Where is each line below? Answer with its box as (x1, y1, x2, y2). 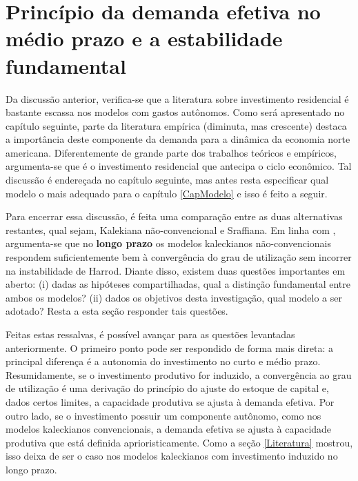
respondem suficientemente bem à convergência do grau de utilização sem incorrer (6, 250, 352, 264)
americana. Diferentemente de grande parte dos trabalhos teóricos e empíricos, (6, 145, 337, 159)
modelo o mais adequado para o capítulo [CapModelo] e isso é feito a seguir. (6, 186, 328, 200)
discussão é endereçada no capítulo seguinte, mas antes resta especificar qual (6, 173, 329, 187)
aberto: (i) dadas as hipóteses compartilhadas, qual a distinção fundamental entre (6, 277, 350, 291)
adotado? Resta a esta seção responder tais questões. (6, 304, 228, 318)
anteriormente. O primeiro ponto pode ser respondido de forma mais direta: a (6, 340, 334, 355)
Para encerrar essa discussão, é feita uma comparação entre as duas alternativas (6, 209, 343, 224)
